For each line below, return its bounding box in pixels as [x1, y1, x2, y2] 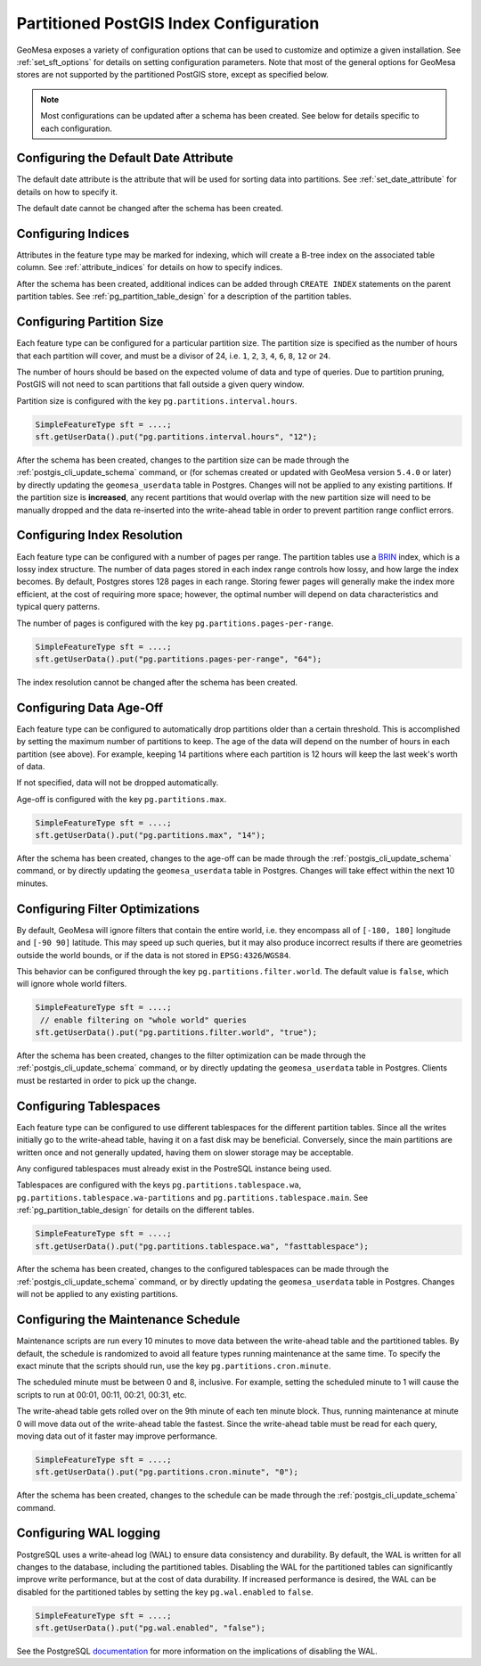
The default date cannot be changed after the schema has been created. [16, 203, 284, 214]
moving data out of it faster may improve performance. [16, 1431, 218, 1441]
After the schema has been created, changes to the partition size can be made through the [16, 455, 350, 465]
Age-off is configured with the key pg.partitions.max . [16, 793, 227, 804]
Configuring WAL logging [16, 1525, 160, 1541]
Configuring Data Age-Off [16, 700, 164, 715]
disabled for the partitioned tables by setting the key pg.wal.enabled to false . [16, 1587, 314, 1597]
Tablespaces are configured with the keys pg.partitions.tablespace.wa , [16, 1179, 302, 1190]
